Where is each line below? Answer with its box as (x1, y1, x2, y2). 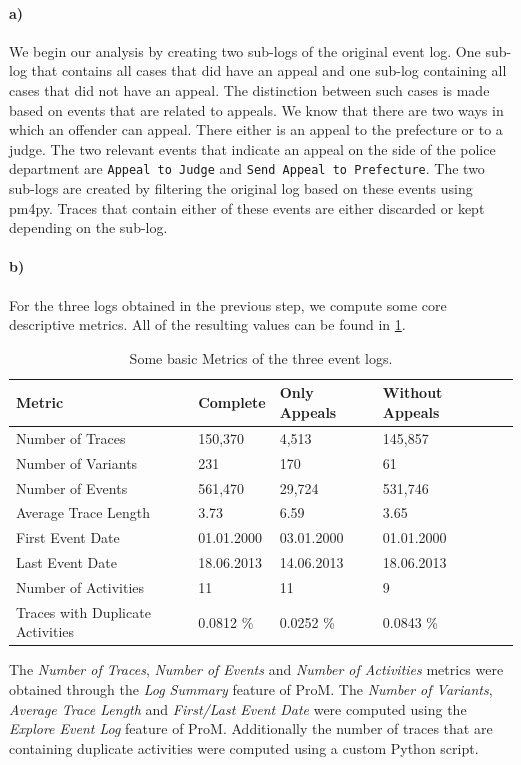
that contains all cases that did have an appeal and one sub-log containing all (31, 60, 507, 81)
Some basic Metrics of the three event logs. (129, 347, 393, 368)
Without (382, 382, 443, 403)
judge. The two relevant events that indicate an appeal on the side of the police (9, 138, 496, 159)
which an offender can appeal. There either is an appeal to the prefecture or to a (9, 119, 503, 140)
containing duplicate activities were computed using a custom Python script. (9, 737, 479, 758)
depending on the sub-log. (9, 217, 168, 238)
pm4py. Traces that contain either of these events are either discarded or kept (9, 197, 485, 218)
